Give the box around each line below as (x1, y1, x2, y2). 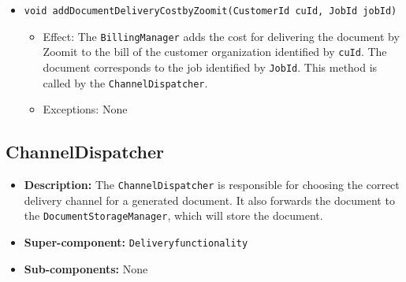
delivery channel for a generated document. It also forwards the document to (24, 191, 395, 208)
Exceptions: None (43, 101, 128, 117)
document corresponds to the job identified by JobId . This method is (43, 58, 378, 75)
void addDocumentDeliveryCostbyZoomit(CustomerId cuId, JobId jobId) (24, 6, 397, 17)
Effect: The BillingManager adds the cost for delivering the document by (43, 28, 400, 44)
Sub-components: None (24, 260, 148, 276)
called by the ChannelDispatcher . (43, 74, 208, 91)
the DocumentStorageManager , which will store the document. (24, 207, 323, 224)
